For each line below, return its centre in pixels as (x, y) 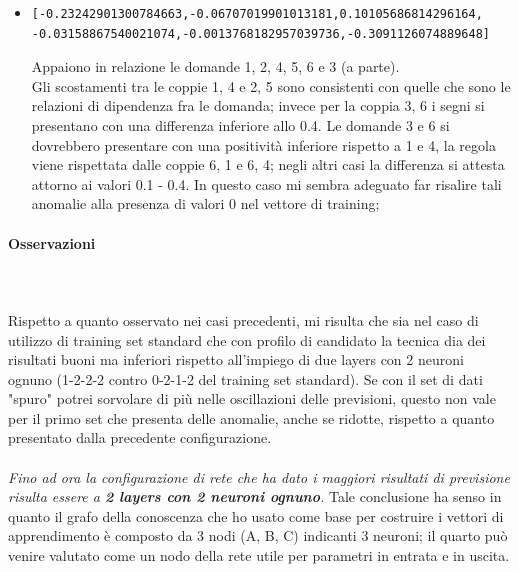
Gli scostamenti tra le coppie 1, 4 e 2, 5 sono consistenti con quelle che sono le (271, 85)
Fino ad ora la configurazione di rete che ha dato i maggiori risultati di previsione (259, 476)
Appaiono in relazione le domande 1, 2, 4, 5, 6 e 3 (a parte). (215, 66)
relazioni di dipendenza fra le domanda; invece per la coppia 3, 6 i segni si (258, 105)
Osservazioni (52, 242)
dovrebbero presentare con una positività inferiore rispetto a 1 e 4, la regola (263, 144)
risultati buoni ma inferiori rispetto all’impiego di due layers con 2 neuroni (236, 359)
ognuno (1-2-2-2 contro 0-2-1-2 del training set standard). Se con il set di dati (245, 378)
